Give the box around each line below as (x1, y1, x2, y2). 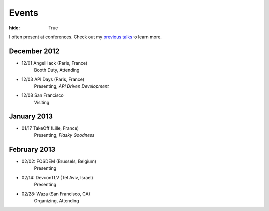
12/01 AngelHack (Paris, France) (21, 60, 88, 66)
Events (9, 7, 39, 18)
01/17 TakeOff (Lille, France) (21, 125, 79, 131)
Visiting (34, 99, 50, 105)
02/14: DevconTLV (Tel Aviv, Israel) (21, 174, 93, 180)
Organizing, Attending (34, 197, 79, 204)
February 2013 (9, 145, 56, 154)
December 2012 (9, 47, 60, 55)
